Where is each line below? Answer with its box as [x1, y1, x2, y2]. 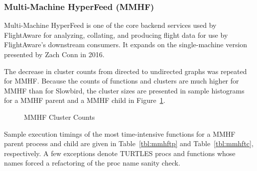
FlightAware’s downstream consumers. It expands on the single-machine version [4, 39, 248, 50]
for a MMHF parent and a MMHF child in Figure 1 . [4, 95, 165, 105]
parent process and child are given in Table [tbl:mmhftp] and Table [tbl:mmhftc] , [4, 138, 254, 149]
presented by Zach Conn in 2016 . [4, 49, 105, 59]
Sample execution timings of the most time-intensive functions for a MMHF [4, 128, 236, 139]
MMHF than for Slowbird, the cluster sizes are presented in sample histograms [4, 85, 245, 95]
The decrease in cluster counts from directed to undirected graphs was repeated [4, 66, 247, 76]
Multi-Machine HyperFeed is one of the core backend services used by [4, 20, 217, 30]
